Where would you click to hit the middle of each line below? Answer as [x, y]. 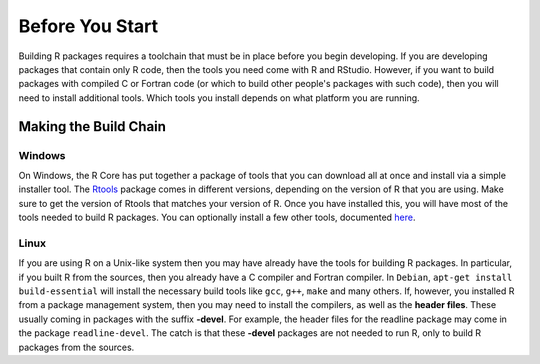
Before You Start [88, 26]
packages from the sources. [76, 347]
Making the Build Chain [92, 126]
